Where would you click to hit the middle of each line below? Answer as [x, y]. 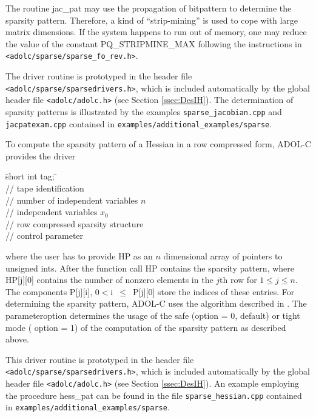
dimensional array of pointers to [223, 256]
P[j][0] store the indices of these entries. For [213, 291]
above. [17, 339]
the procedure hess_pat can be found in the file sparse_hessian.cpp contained [154, 395]
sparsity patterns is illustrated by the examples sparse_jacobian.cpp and [144, 111]
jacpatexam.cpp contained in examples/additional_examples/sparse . [139, 123]
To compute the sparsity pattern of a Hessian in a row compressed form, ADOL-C [158, 144]
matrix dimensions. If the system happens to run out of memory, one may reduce [156, 32]
